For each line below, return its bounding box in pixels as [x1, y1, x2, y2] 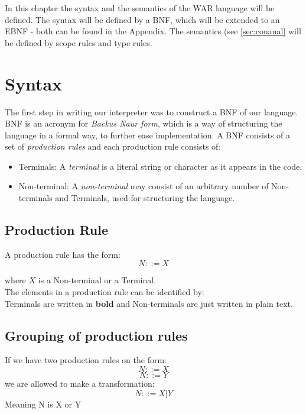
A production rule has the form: [5, 248, 121, 260]
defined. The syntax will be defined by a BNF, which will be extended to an [5, 13, 280, 25]
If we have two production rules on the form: [5, 354, 167, 366]
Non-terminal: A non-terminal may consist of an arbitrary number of [18, 180, 269, 192]
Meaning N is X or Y [5, 397, 82, 410]
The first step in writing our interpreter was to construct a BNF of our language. [5, 105, 298, 118]
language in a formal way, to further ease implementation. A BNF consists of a [5, 128, 291, 141]
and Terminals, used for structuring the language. [55, 192, 235, 204]
